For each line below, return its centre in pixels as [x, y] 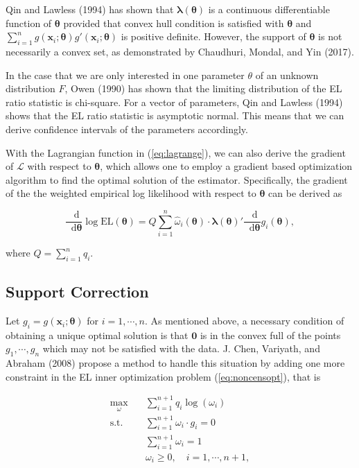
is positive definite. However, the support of [213, 36]
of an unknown [287, 75]
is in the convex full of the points [270, 335]
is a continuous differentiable [269, 9]
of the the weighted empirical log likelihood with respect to [131, 193]
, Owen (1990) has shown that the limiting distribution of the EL [203, 88]
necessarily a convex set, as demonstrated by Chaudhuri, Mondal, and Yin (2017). [180, 51]
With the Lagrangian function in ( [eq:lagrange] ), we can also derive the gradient [176, 152]
